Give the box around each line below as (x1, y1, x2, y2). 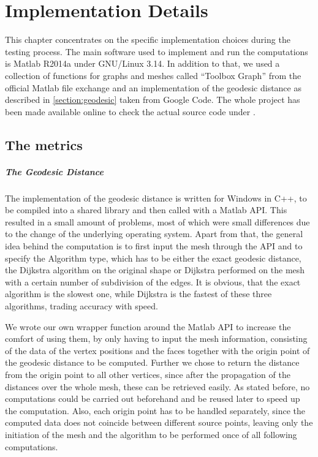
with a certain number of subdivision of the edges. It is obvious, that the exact (5, 275, 301, 288)
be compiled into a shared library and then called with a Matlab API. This (5, 203, 287, 216)
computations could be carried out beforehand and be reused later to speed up (5, 392, 300, 405)
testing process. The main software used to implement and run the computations (5, 45, 308, 58)
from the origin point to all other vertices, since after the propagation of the (5, 368, 290, 380)
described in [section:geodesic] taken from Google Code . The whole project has (5, 93, 300, 106)
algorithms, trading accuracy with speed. (5, 299, 158, 312)
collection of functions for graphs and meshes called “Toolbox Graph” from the (5, 69, 301, 81)
